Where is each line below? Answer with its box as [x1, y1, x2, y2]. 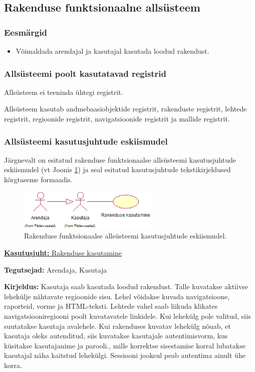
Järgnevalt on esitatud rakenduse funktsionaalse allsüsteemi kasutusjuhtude [4, 154, 236, 165]
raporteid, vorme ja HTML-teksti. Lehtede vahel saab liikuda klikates [4, 301, 218, 311]
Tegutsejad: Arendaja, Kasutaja [4, 264, 107, 275]
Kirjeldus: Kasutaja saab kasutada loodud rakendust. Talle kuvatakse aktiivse [4, 281, 248, 292]
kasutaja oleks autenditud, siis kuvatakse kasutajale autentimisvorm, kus [4, 330, 228, 341]
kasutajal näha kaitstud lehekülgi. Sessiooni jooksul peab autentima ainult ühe [4, 350, 245, 360]
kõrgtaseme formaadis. [4, 174, 73, 184]
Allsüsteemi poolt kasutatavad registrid [4, 67, 167, 79]
